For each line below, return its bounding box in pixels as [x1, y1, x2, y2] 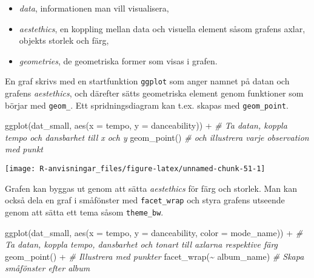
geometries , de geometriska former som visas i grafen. [19, 54, 218, 67]
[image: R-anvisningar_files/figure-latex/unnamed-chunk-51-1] [5, 164, 266, 174]
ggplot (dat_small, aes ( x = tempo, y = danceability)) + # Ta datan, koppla [5, 119, 287, 132]
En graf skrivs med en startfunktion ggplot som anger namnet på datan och [5, 75, 290, 87]
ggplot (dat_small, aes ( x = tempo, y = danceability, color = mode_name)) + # [5, 226, 303, 239]
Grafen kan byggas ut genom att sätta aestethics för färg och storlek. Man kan [5, 181, 297, 194]
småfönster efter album [5, 262, 90, 274]
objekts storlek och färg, [19, 34, 109, 47]
